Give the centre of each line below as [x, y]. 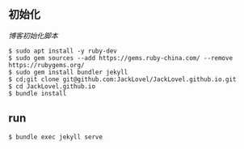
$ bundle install [38, 93]
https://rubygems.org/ [46, 65]
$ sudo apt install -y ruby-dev [63, 51]
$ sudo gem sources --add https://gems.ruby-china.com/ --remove [120, 58]
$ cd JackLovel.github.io [52, 86]
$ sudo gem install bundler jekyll [68, 72]
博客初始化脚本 [33, 36]
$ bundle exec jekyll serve [56, 137]
